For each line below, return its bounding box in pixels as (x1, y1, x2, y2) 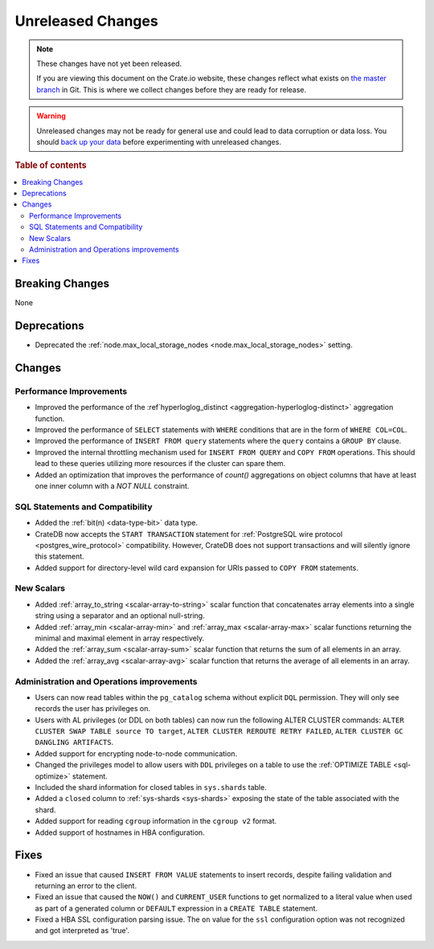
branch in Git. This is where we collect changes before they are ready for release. (36, 84, 307, 94)
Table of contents (14, 160, 88, 171)
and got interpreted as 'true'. (35, 926, 130, 935)
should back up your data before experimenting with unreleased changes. (36, 137, 281, 146)
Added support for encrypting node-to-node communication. (35, 748, 238, 759)
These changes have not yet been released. (36, 59, 182, 68)
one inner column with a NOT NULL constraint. (35, 481, 190, 490)
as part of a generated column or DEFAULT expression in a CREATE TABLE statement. (35, 903, 317, 913)
